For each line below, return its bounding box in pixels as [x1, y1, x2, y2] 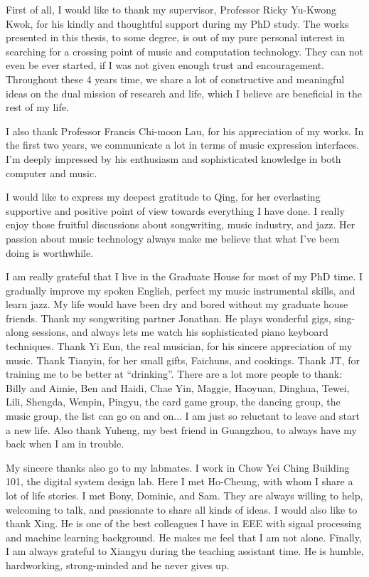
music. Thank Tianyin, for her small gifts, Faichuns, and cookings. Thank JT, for [6, 352, 360, 367]
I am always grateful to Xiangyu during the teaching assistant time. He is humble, [6, 544, 364, 559]
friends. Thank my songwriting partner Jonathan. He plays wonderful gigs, [6, 310, 331, 325]
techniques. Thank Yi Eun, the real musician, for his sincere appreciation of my [6, 339, 353, 354]
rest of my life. [6, 100, 69, 115]
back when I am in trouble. [6, 436, 124, 451]
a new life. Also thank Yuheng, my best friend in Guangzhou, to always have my [6, 422, 357, 437]
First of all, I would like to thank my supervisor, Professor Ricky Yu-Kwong [6, 2, 337, 16]
